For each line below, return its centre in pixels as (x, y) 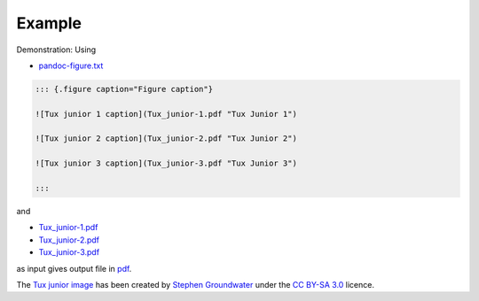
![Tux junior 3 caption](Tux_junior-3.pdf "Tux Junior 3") (166, 163)
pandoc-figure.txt (71, 66)
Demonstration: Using (56, 50)
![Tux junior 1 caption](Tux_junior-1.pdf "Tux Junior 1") (166, 114)
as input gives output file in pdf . (74, 268)
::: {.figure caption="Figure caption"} (124, 89)
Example (49, 23)
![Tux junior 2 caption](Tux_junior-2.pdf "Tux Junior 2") (166, 139)
